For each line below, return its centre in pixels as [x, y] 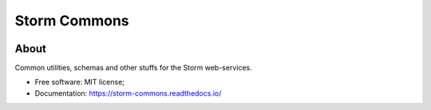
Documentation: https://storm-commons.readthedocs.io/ [128, 93]
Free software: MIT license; [80, 82]
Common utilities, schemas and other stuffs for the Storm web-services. [134, 68]
